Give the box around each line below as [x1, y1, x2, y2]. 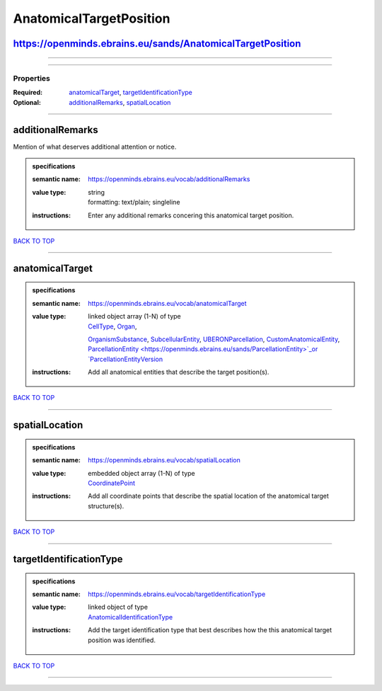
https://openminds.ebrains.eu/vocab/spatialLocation [88, 456, 241, 464]
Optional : [13, 98, 42, 106]
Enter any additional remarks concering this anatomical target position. [88, 211, 294, 219]
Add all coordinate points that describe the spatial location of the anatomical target [88, 492, 329, 501]
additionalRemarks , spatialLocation [69, 98, 171, 106]
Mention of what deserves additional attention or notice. [13, 142, 177, 151]
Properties [13, 73, 51, 83]
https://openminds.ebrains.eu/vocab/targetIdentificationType [88, 590, 266, 598]
